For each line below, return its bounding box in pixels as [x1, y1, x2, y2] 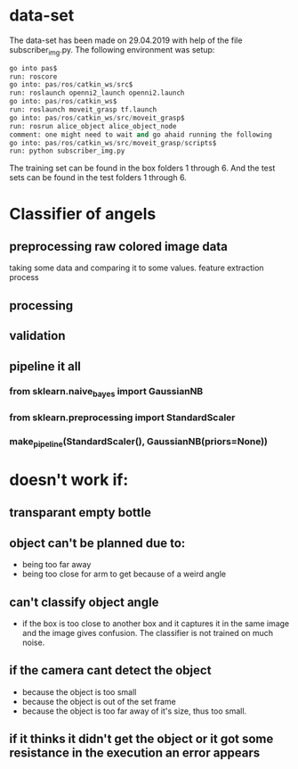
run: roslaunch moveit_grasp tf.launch [9, 105, 157, 114]
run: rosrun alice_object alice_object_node [9, 121, 177, 130]
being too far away [21, 559, 92, 570]
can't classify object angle [9, 594, 159, 609]
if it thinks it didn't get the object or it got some [9, 732, 274, 747]
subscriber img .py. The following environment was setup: [9, 44, 215, 57]
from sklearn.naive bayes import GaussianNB [9, 385, 204, 400]
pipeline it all [9, 359, 82, 374]
